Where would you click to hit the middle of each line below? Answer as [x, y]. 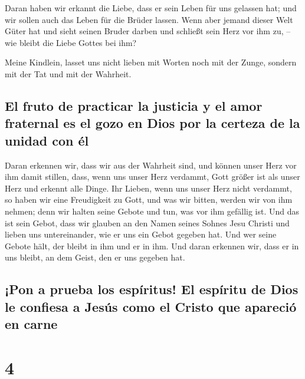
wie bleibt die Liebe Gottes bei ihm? [71, 42]
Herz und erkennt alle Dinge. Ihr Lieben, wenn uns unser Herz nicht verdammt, [148, 188]
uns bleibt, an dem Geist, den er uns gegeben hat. [95, 257]
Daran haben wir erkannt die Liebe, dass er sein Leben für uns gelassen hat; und [151, 8]
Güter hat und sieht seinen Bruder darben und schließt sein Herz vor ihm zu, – [148, 31]
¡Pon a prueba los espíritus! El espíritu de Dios [152, 289]
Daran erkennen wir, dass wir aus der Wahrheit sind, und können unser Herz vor [151, 165]
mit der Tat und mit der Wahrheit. [68, 73]
